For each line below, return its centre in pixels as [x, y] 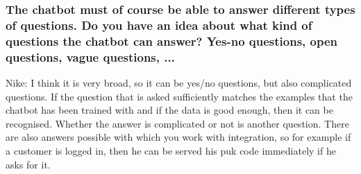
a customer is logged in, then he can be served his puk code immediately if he [171, 150]
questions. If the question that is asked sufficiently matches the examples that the [179, 96]
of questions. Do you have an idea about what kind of [159, 25]
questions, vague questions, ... [90, 56]
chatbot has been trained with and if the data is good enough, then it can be [169, 110]
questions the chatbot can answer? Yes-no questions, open [172, 41]
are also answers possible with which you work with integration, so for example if [178, 137]
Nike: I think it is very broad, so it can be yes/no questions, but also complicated [179, 82]
